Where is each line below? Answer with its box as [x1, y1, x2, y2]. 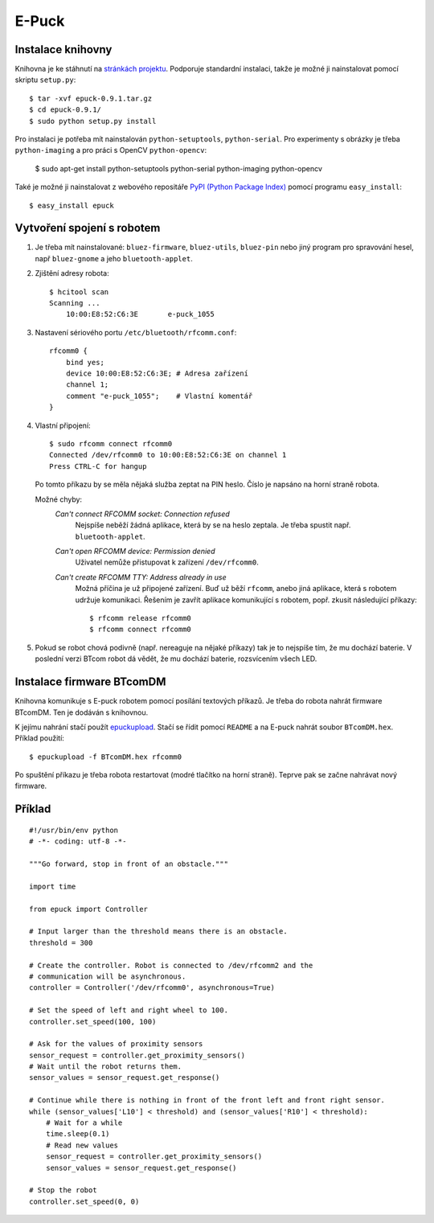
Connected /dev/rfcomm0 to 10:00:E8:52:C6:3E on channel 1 [49, 450, 287, 460]
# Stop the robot [29, 1186, 97, 1195]
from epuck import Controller [29, 905, 149, 913]
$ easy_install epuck [29, 201, 114, 210]
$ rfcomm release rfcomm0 [89, 614, 192, 623]
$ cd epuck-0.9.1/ [29, 105, 102, 114]
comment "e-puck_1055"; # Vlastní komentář [65, 391, 253, 400]
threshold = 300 [29, 938, 93, 947]
